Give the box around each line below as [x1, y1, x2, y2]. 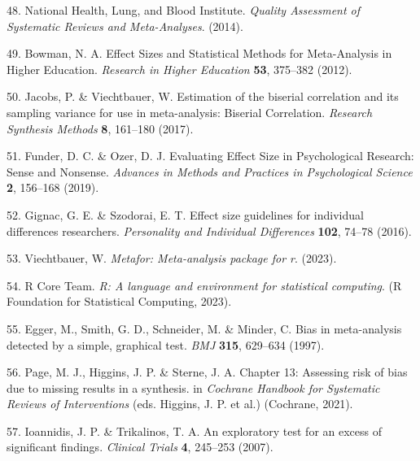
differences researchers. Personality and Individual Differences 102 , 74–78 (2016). [7, 222, 412, 239]
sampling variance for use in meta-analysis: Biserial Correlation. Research [7, 103, 373, 120]
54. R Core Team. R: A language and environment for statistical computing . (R [7, 276, 402, 294]
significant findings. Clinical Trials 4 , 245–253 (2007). [7, 438, 273, 455]
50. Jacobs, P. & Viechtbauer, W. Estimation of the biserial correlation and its [7, 88, 399, 105]
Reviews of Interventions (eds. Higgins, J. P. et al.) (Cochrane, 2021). [7, 395, 353, 412]
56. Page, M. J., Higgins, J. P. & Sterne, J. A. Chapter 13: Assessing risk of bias [7, 363, 408, 381]
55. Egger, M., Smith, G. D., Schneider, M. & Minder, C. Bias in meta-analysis [7, 320, 402, 337]
